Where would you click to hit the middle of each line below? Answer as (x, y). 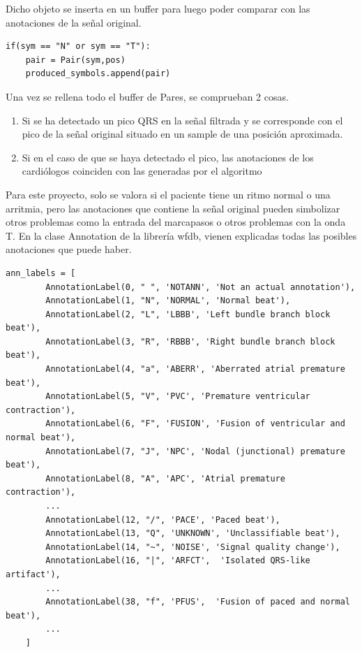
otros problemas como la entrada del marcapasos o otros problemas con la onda (176, 222)
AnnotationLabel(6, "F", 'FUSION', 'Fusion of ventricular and (195, 424)
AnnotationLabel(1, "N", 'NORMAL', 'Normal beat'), (168, 301)
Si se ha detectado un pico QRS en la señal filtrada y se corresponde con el (182, 120)
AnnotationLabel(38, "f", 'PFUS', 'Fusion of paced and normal (198, 602)
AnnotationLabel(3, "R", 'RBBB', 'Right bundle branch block (190, 341)
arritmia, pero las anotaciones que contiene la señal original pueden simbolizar (173, 208)
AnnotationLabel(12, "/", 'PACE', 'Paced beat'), (163, 520)
